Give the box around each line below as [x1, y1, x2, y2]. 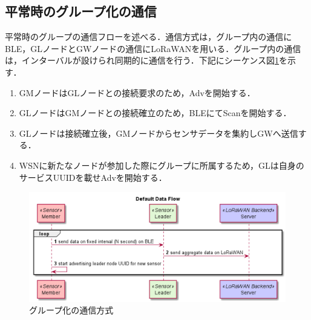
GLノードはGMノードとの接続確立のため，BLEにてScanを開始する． [19, 106, 292, 119]
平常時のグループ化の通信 [5, 2, 157, 21]
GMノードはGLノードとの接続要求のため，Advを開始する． [19, 86, 255, 99]
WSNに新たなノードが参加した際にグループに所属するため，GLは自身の [19, 158, 304, 171]
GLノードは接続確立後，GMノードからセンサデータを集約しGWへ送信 [19, 126, 298, 139]
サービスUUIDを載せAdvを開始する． [19, 171, 167, 183]
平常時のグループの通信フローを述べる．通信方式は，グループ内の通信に [5, 30, 292, 43]
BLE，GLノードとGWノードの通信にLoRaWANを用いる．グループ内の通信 [5, 42, 301, 54]
